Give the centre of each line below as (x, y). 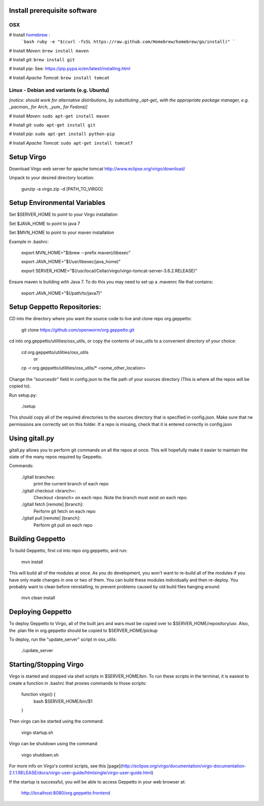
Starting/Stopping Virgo (46, 665)
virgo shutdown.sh (40, 755)
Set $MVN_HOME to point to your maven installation (62, 232)
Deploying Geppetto (40, 612)
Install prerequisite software (53, 11)
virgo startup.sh (37, 732)
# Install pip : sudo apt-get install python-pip (62, 134)
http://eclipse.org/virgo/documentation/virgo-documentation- (184, 766)
